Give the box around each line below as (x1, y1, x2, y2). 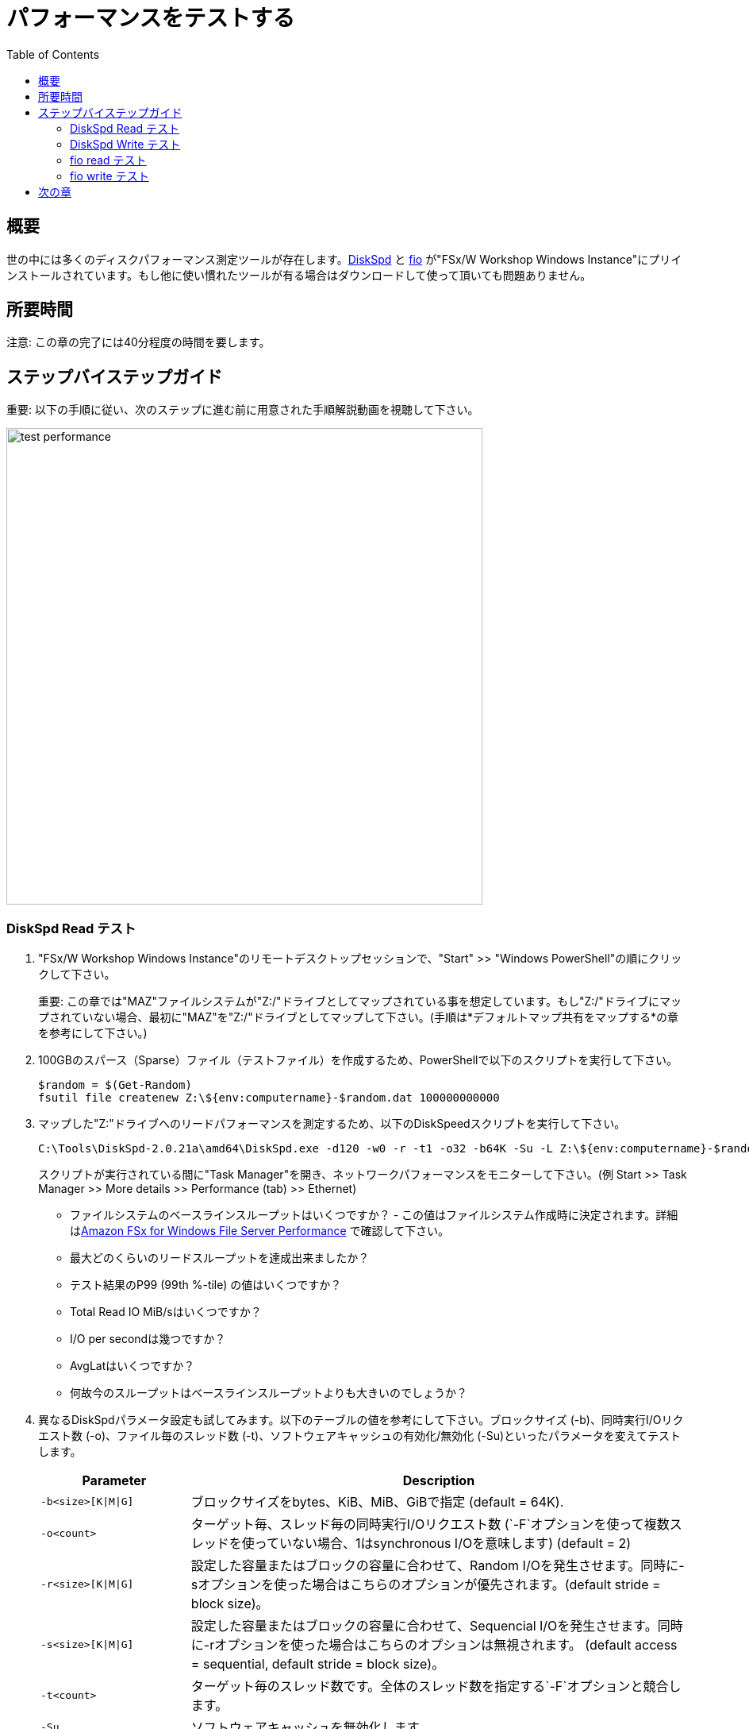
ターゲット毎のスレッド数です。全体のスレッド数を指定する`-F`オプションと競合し (190, 1678, 682, 1695)
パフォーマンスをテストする (6, 5, 295, 32)
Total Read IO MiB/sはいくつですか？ (70, 1305, 262, 1319)
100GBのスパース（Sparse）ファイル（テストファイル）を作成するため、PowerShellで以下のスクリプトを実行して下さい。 (38, 1053, 678, 1067)
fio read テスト (70, 152, 147, 167)
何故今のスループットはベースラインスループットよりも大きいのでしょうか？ (70, 1386, 468, 1400)
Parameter (82, 1472, 147, 1489)
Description (402, 1472, 475, 1489)
